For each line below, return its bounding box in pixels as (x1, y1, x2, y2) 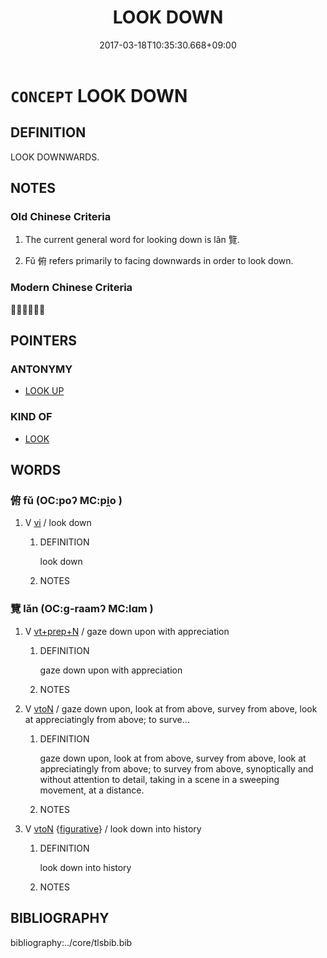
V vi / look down (24, 517, 92, 529)
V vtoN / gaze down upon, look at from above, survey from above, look (24, 702, 318, 715)
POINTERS (10, 332, 78, 350)
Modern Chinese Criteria (10, 281, 133, 295)
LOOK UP (24, 385, 65, 397)
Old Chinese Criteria (10, 210, 112, 224)
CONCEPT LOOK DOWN (10, 84, 188, 107)
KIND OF (10, 410, 53, 424)
